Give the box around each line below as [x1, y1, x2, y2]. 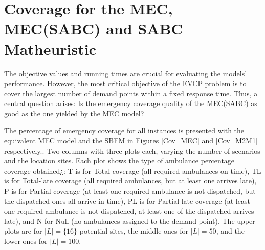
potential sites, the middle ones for [79, 225, 188, 236]
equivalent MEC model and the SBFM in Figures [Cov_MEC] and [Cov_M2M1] [4, 135, 258, 146]
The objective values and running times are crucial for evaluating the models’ [4, 68, 247, 78]
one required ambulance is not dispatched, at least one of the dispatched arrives [4, 205, 254, 216]
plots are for [4, 225, 42, 236]
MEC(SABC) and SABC [4, 18, 183, 39]
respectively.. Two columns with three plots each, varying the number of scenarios [4, 145, 260, 156]
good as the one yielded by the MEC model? [4, 108, 144, 118]
